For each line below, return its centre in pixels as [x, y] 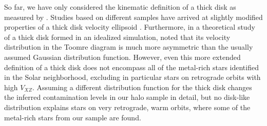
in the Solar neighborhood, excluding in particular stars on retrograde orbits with [132, 77]
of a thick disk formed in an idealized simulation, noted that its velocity [117, 37]
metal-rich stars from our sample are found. [73, 117]
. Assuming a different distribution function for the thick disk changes [142, 87]
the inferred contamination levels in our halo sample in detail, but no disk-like [127, 97]
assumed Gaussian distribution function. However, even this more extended [122, 57]
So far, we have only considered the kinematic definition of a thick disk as [120, 7]
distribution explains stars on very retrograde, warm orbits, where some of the [127, 107]
